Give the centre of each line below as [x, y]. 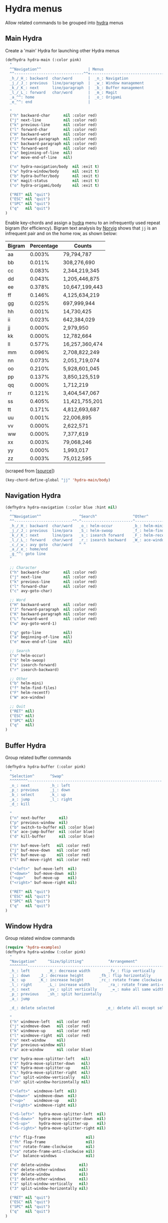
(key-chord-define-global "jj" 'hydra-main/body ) [58, 480]
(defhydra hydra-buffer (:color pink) [45, 767]
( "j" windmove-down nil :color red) [50, 1026]
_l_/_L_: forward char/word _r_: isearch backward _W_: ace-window [88, 540]
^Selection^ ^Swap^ [37, 776]
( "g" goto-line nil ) [41, 633]
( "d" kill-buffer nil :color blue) [52, 837]
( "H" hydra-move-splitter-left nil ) [50, 1059]
